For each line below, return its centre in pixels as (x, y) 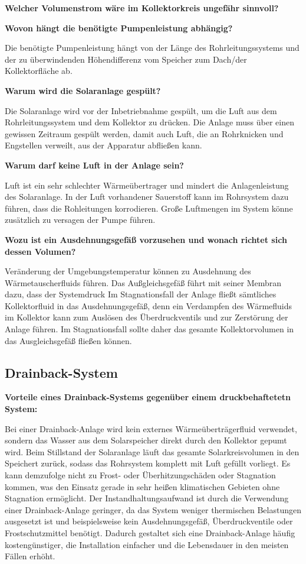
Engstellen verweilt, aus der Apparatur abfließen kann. (103, 145)
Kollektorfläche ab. (39, 71)
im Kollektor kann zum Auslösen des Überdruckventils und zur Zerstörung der (147, 317)
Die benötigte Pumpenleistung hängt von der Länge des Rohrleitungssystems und (152, 48)
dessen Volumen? (40, 251)
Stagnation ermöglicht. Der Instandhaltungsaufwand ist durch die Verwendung (147, 498)
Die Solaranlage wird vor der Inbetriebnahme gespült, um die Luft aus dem (141, 110)
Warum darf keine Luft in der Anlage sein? (94, 165)
